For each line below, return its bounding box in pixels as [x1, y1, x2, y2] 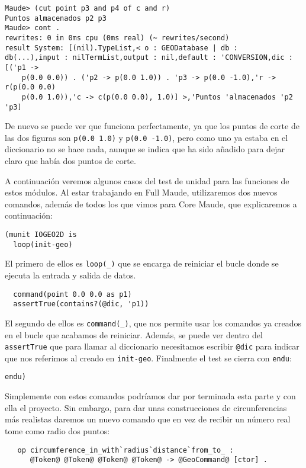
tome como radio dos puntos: [5, 424, 110, 437]
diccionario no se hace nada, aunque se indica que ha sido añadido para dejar [5, 143, 285, 155]
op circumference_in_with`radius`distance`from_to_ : [17, 445, 234, 454]
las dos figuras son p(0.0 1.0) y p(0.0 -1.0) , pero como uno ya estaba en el [5, 131, 288, 143]
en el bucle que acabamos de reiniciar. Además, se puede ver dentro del [5, 328, 263, 341]
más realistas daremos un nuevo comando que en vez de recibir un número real [5, 413, 291, 425]
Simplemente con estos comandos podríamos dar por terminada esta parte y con [5, 390, 296, 402]
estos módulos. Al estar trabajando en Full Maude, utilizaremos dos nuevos [5, 186, 278, 198]
